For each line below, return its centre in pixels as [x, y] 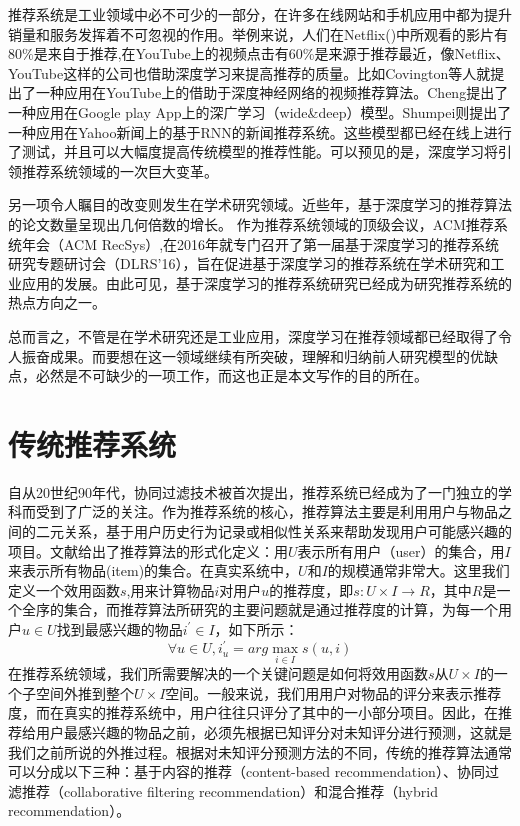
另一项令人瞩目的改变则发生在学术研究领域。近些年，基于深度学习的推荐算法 [260, 204]
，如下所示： [256, 628]
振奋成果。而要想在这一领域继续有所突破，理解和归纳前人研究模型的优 [252, 355]
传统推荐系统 [92, 443]
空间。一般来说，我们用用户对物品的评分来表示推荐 [333, 692]
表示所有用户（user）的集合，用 [401, 550]
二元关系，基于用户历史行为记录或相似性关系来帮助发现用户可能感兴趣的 [273, 531]
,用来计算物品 [170, 589]
